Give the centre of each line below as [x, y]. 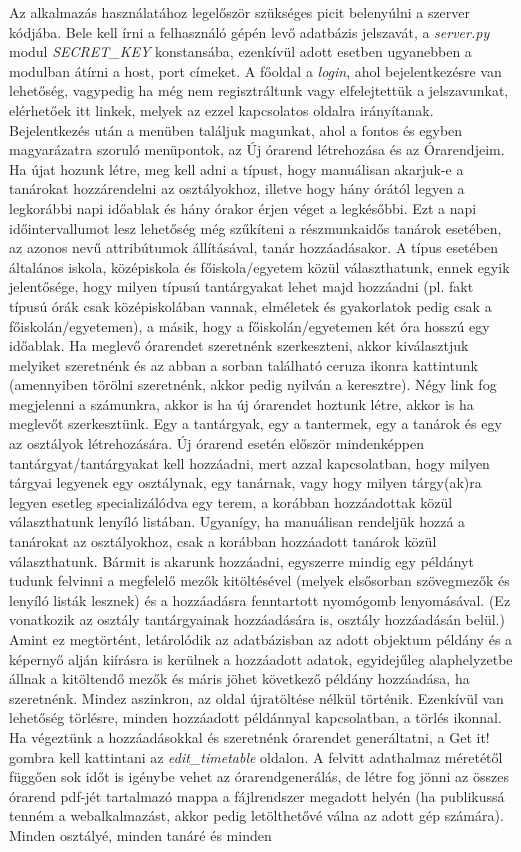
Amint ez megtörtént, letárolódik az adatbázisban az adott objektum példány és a [261, 639]
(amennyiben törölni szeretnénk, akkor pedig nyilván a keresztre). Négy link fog [253, 384]
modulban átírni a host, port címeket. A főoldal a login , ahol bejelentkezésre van [255, 70]
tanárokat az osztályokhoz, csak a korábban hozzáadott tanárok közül [223, 541]
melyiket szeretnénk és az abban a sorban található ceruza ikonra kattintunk [243, 364]
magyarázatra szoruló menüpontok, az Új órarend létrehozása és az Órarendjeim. [257, 149]
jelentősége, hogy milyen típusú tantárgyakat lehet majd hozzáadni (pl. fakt [241, 286]
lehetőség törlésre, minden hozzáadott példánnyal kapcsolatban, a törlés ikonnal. [255, 717]
